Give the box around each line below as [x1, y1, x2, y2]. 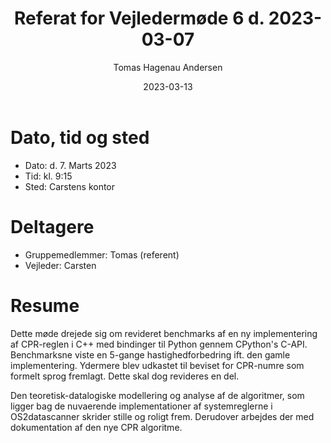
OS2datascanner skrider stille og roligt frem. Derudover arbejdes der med [10, 410, 315, 422]
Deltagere [10, 215, 95, 238]
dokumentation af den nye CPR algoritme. [10, 421, 183, 433]
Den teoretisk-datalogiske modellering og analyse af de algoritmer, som [10, 389, 305, 401]
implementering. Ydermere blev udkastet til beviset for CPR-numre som [10, 359, 305, 371]
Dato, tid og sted [10, 126, 150, 149]
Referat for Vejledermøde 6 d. [13, 7, 265, 30]
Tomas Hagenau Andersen [113, 61, 223, 73]
